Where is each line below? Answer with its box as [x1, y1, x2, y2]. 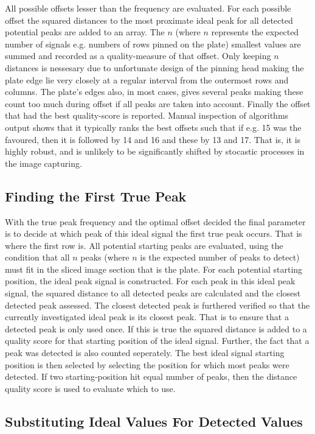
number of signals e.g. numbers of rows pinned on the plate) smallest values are [5, 37, 301, 50]
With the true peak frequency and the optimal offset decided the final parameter [5, 215, 306, 228]
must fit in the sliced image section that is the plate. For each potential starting [5, 262, 303, 275]
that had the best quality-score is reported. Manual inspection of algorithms [5, 109, 289, 122]
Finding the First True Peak [5, 186, 187, 205]
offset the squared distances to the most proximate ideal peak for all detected [5, 13, 293, 26]
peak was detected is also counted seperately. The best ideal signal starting [5, 346, 285, 359]
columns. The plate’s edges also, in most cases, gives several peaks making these [5, 85, 303, 98]
